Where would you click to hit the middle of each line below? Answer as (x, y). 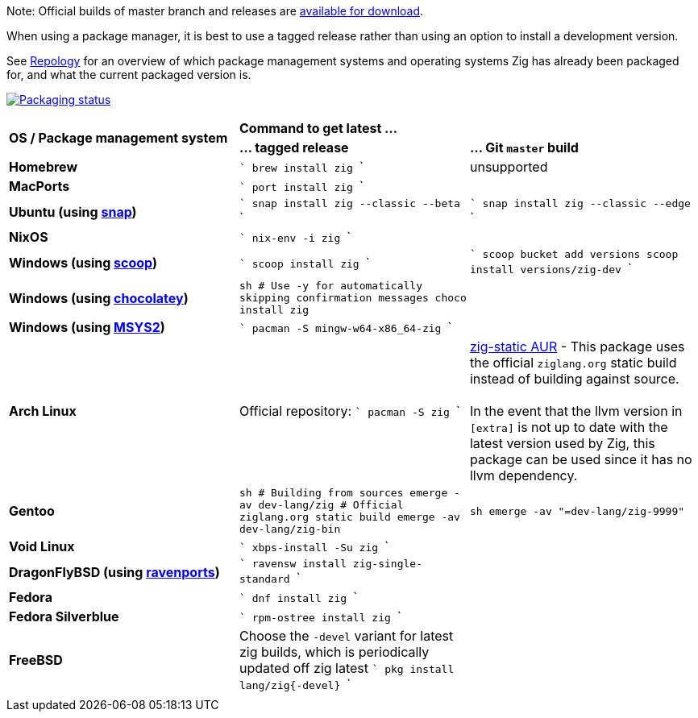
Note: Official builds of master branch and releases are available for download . (215, 11)
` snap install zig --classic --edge (580, 203)
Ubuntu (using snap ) (73, 212)
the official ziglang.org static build (573, 363)
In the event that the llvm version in (576, 411)
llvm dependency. (523, 475)
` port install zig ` (301, 186)
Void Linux (42, 546)
